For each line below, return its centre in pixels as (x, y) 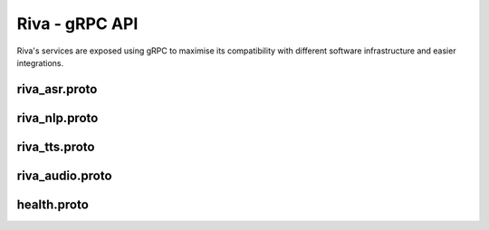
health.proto (53, 204)
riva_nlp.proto (58, 118)
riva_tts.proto (56, 146)
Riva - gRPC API (77, 24)
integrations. (40, 62)
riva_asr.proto (57, 89)
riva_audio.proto (64, 175)
